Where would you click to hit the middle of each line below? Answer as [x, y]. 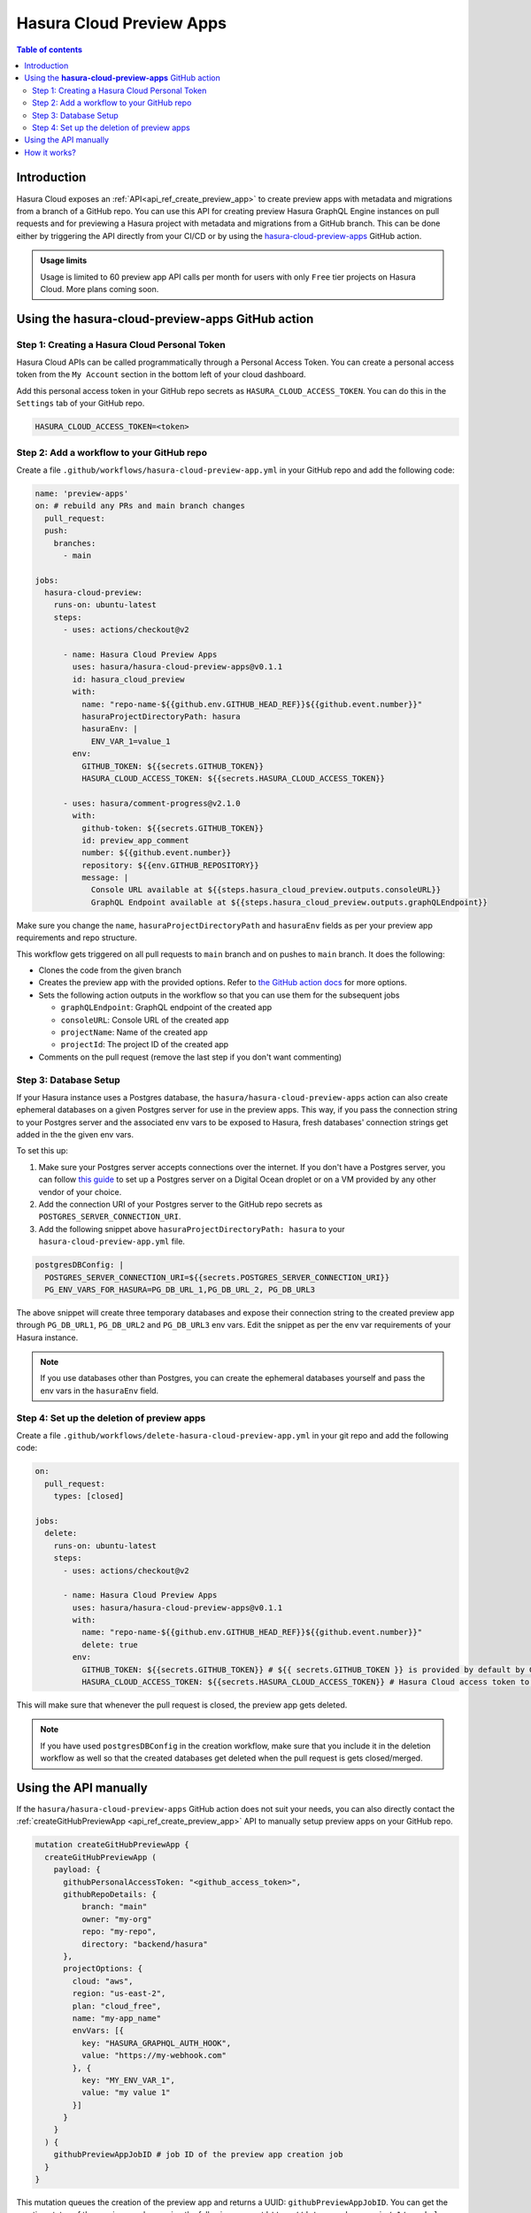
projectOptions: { [103, 1969]
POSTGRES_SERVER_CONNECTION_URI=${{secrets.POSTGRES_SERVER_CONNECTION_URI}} [217, 1277]
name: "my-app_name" [117, 2018]
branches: [75, 543]
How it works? [50, 152]
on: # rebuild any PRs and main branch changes [140, 506]
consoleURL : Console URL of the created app [145, 1020]
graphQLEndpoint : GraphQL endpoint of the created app [166, 1007]
